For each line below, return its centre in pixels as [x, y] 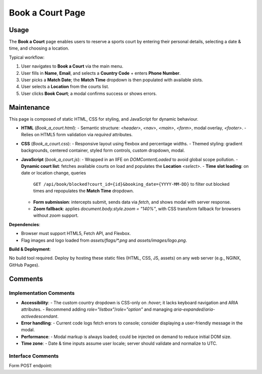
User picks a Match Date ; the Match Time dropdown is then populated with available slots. [112, 80]
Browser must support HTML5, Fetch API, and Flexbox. [76, 233]
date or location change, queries [54, 173]
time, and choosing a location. [39, 48]
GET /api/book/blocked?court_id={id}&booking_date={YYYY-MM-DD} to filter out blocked [131, 184]
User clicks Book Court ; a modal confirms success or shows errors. [89, 93]
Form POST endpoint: [31, 366]
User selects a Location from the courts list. [65, 87]
